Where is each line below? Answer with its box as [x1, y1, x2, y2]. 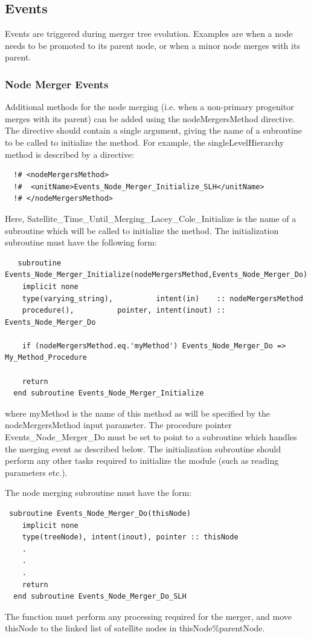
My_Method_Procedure [5, 353, 88, 362]
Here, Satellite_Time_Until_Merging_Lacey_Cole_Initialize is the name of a [5, 212, 297, 224]
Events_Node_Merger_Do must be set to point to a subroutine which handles [5, 431, 297, 443]
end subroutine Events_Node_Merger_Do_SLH [13, 592, 187, 601]
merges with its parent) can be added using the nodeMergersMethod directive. [5, 112, 295, 125]
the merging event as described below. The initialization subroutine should [5, 442, 281, 455]
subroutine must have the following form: [5, 236, 157, 249]
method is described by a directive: [5, 148, 135, 160]
